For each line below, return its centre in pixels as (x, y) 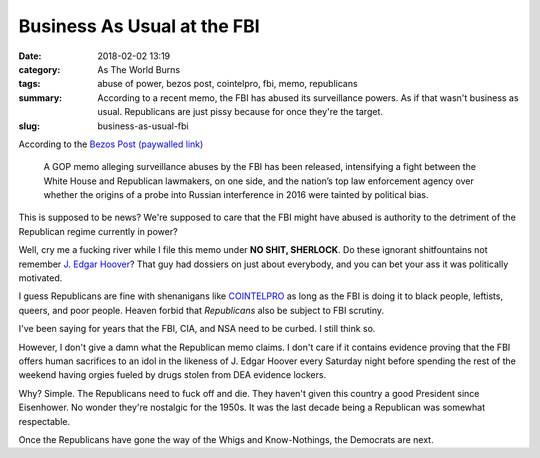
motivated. (40, 278)
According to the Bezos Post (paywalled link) (111, 144)
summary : (40, 97)
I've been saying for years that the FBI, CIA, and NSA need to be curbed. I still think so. (197, 329)
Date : (30, 56)
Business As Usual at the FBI (139, 26)
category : (39, 69)
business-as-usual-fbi (143, 126)
